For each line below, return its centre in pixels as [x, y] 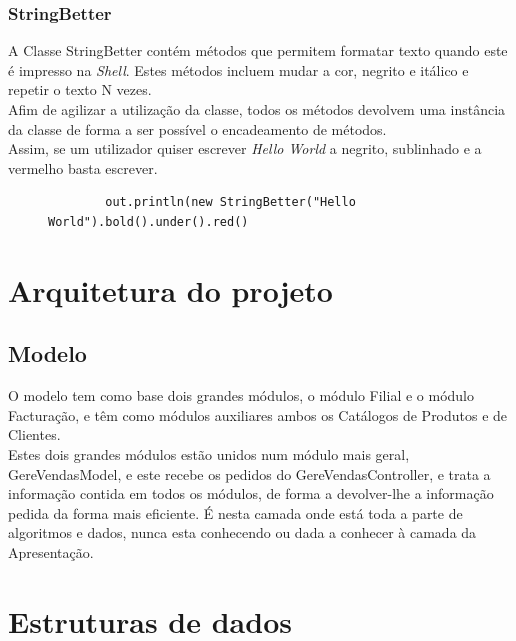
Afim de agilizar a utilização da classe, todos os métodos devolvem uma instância [257, 109]
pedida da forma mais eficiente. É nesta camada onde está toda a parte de [235, 512]
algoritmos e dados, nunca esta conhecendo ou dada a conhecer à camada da [242, 532]
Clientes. [34, 434]
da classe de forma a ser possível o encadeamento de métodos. [197, 128]
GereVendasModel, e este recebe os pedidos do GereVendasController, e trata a [249, 473]
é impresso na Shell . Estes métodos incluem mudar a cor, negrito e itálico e [238, 69]
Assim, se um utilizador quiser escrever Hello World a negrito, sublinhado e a [245, 148]
